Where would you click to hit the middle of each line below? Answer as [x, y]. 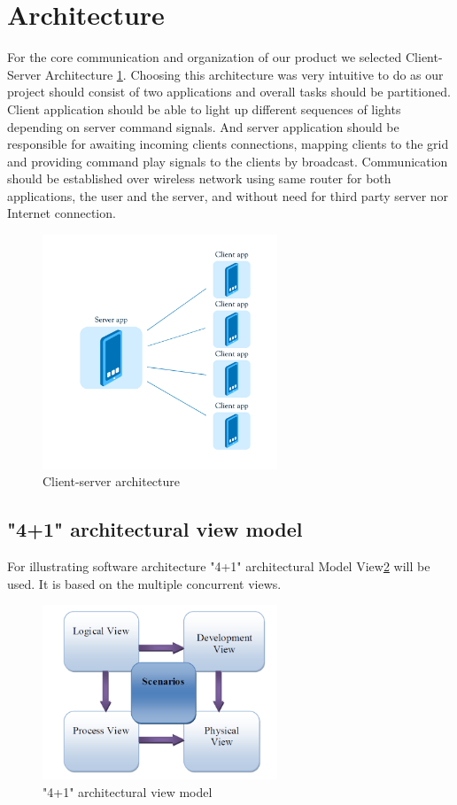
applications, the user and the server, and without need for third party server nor [228, 195]
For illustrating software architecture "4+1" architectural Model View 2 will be [219, 566]
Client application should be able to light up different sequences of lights [204, 108]
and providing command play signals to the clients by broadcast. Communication [228, 161]
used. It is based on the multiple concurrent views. [144, 583]
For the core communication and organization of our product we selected [205, 57]
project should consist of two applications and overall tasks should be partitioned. [229, 92]
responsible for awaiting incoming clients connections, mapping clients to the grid [228, 144]
